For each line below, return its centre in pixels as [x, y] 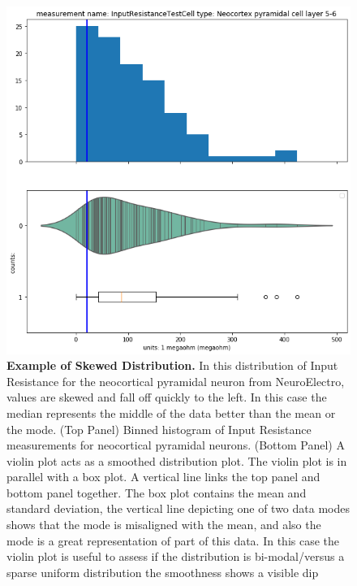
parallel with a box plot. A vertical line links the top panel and [163, 477]
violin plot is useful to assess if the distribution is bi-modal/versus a [176, 556]
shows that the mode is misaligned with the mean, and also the [164, 525]
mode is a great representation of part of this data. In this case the [173, 540]
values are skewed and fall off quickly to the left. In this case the [167, 397]
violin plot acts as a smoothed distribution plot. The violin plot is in [177, 460]
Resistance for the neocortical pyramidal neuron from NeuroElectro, [176, 381]
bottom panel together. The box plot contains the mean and [157, 492]
